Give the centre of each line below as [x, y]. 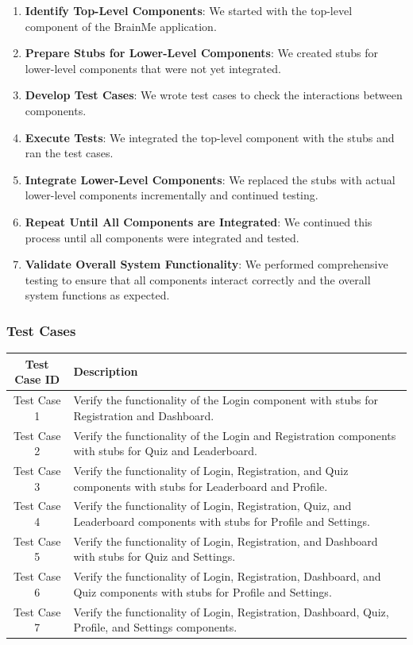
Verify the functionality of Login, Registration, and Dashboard [226, 541]
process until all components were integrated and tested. [162, 237]
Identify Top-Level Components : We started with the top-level [189, 10]
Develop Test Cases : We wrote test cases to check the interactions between [214, 95]
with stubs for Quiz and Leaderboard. [165, 451]
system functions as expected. [97, 295]
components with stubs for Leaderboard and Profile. [201, 486]
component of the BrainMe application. [121, 26]
